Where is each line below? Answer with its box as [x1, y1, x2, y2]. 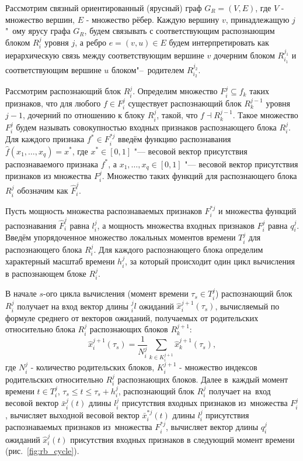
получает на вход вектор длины [17, 300, 128, 312]
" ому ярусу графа [5, 25, 71, 37]
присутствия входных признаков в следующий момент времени [70, 433, 295, 445]
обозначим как [17, 184, 68, 197]
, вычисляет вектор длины [165, 421, 259, 433]
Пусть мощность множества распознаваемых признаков [5, 204, 202, 216]
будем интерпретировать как [169, 36, 269, 48]
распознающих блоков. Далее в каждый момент [117, 373, 288, 385]
